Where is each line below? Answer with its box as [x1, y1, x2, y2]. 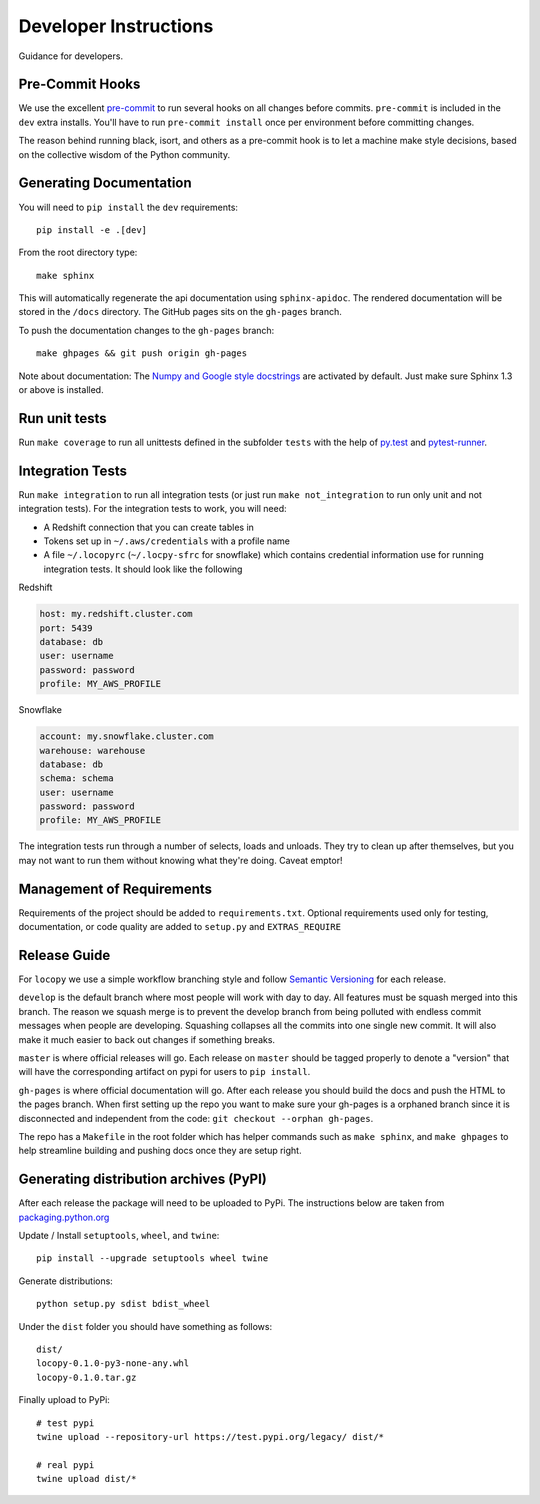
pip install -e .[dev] [36, 224, 148, 235]
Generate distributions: [18, 1275, 114, 1287]
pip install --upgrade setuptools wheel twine [36, 1253, 269, 1264]
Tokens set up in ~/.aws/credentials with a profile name [43, 535, 290, 547]
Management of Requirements [18, 880, 213, 897]
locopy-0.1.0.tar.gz [36, 1371, 137, 1383]
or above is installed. [18, 384, 104, 396]
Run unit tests [18, 410, 107, 427]
